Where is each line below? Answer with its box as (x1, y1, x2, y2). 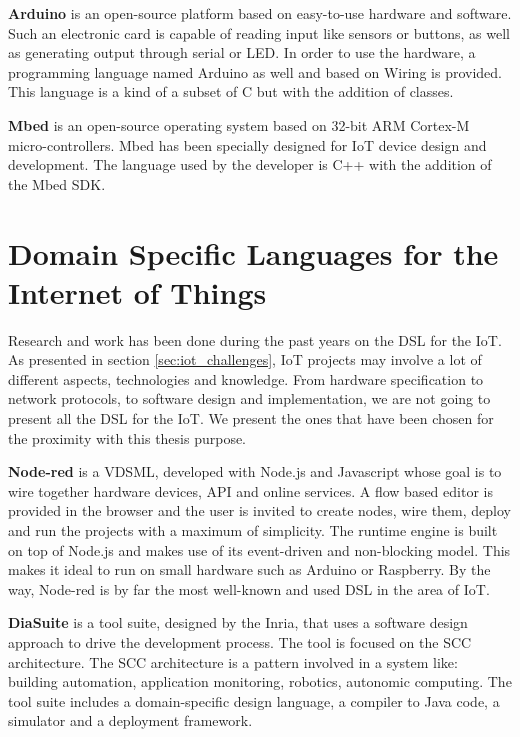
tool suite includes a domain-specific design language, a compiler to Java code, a (8, 690, 500, 711)
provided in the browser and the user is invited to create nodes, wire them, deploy (8, 500, 511, 521)
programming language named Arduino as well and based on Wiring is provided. (8, 61, 502, 82)
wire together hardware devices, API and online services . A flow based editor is (8, 480, 493, 501)
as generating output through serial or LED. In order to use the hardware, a (8, 42, 476, 63)
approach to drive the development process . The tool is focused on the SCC (8, 631, 472, 652)
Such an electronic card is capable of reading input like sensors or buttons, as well (8, 22, 510, 43)
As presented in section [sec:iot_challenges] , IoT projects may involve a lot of (8, 349, 482, 370)
